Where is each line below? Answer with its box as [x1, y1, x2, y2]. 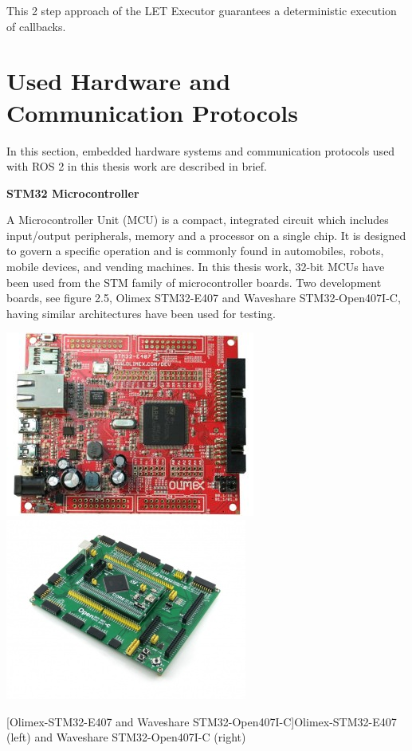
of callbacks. [6, 18, 66, 34]
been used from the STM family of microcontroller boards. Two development [6, 273, 382, 290]
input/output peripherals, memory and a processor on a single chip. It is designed [6, 226, 406, 243]
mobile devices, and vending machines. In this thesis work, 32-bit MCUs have [6, 258, 385, 275]
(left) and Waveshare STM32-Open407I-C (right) [6, 729, 246, 745]
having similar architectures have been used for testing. [6, 305, 277, 321]
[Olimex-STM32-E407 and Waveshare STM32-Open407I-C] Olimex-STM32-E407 [6, 713, 397, 729]
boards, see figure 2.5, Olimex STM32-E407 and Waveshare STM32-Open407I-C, [6, 289, 401, 306]
